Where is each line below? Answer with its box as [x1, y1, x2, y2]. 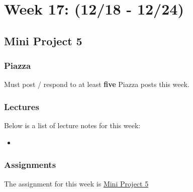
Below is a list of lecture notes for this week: [4, 120, 141, 131]
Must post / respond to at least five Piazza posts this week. [4, 79, 189, 89]
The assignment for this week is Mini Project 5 [4, 178, 149, 188]
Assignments [4, 158, 56, 171]
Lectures [4, 100, 39, 113]
